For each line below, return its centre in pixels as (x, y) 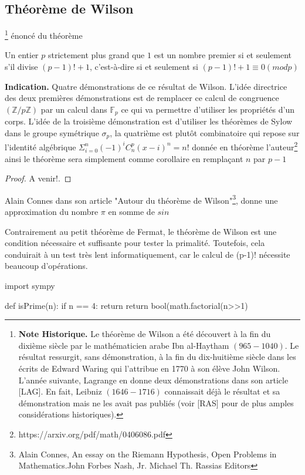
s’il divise (21, 67)
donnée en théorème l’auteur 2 (245, 146)
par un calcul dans (74, 109)
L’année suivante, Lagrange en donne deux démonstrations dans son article (153, 380)
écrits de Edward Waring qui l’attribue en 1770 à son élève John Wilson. (149, 368)
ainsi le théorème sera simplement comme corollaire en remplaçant (124, 158)
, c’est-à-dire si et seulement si (144, 67)
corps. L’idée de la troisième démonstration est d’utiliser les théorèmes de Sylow (149, 121)
